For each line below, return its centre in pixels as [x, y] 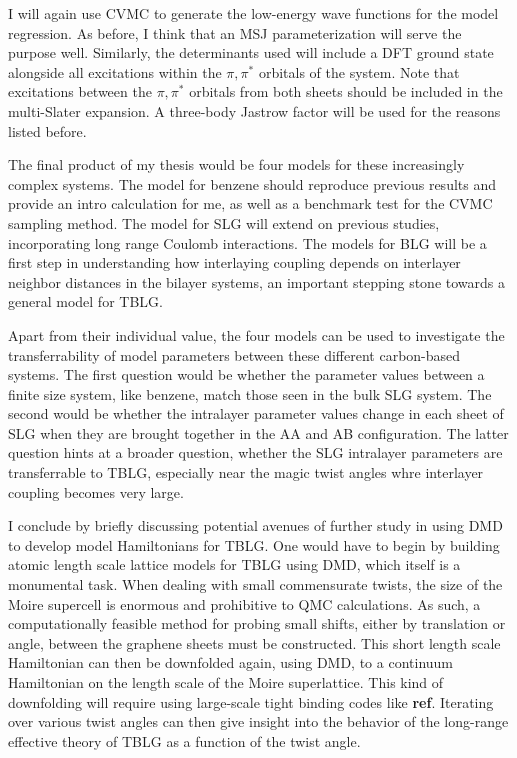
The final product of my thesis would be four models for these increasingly [236, 164]
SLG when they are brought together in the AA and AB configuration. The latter [258, 432]
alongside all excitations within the [115, 71]
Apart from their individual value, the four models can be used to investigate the [256, 334]
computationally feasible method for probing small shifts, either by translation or [257, 623]
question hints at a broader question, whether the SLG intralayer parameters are [255, 452]
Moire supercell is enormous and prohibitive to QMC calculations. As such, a [244, 603]
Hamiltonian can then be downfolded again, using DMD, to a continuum [231, 662]
